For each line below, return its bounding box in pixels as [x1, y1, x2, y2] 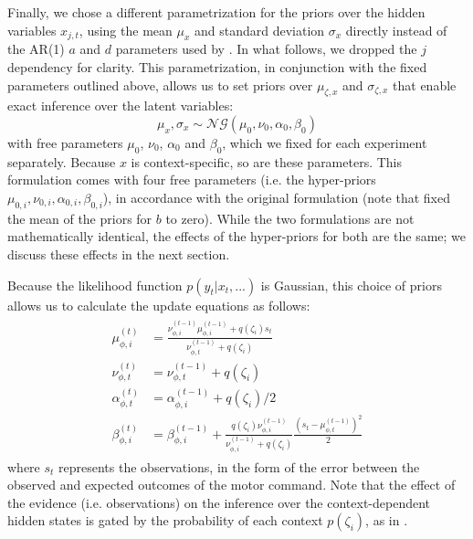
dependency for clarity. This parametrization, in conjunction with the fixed [7, 57, 427, 76]
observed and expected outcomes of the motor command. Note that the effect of [7, 475, 456, 494]
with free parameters [7, 132, 123, 152]
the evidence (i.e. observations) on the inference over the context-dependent [7, 492, 431, 512]
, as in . [365, 511, 408, 530]
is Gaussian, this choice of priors [260, 275, 442, 294]
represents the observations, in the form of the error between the [58, 457, 420, 476]
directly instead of [345, 20, 447, 39]
